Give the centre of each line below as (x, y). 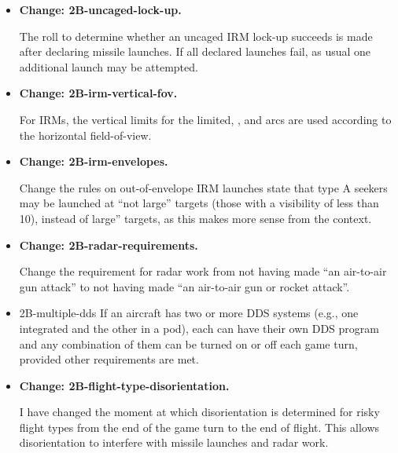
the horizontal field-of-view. (85, 135)
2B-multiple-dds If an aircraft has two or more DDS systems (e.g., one (189, 313)
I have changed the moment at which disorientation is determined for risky (199, 412)
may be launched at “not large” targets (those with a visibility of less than (199, 203)
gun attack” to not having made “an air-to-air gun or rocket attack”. (184, 286)
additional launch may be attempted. (109, 66)
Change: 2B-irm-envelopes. (94, 161)
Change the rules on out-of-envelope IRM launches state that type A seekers (203, 187)
